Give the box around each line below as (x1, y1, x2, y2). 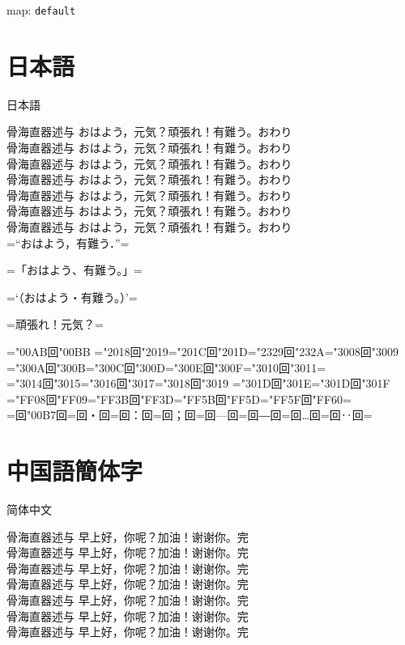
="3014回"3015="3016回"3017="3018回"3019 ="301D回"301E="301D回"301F (6, 375, 390, 392)
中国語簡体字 (6, 454, 143, 487)
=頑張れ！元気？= (6, 316, 104, 333)
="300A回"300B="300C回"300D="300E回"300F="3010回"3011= (6, 359, 326, 376)
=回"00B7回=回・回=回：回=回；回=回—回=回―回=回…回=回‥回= (6, 406, 373, 423)
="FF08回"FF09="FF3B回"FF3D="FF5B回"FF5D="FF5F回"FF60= (6, 390, 352, 407)
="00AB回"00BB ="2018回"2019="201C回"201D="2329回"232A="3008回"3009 (6, 342, 399, 359)
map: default (6, 2, 76, 18)
